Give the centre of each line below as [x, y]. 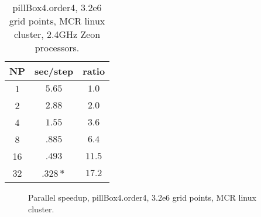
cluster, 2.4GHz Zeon [57, 34]
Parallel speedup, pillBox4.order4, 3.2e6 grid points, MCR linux [142, 197]
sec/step [54, 71]
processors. [57, 48]
